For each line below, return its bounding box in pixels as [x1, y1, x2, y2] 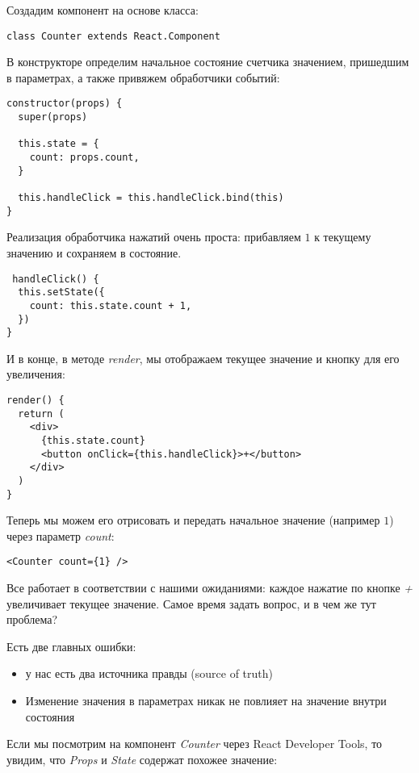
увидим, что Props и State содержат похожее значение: [6, 750, 278, 767]
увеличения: [6, 366, 65, 382]
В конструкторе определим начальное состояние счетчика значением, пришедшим [6, 53, 409, 70]
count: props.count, [29, 152, 140, 164]
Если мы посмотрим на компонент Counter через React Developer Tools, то [6, 735, 383, 752]
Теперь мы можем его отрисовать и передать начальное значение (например [6, 512, 380, 529]
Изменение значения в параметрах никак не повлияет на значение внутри [25, 692, 387, 709]
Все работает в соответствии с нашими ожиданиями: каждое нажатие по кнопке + [6, 579, 413, 596]
